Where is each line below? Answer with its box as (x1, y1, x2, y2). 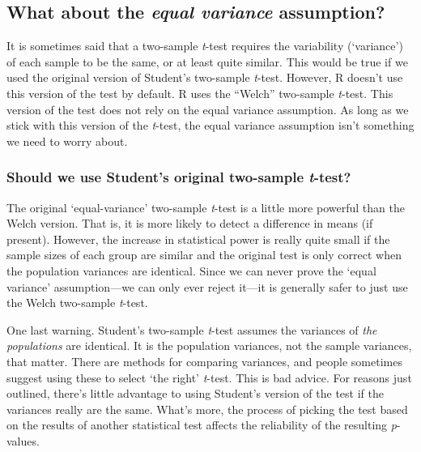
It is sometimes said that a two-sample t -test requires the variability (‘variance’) (6, 37, 403, 54)
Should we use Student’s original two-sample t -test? (6, 167, 351, 187)
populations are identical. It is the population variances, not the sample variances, (6, 337, 412, 354)
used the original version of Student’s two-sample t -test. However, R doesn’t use (6, 69, 403, 86)
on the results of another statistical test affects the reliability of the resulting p (6, 416, 397, 433)
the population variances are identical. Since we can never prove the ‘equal (6, 262, 376, 279)
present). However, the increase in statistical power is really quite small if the (6, 230, 390, 247)
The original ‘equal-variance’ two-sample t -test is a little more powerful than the (6, 198, 405, 215)
